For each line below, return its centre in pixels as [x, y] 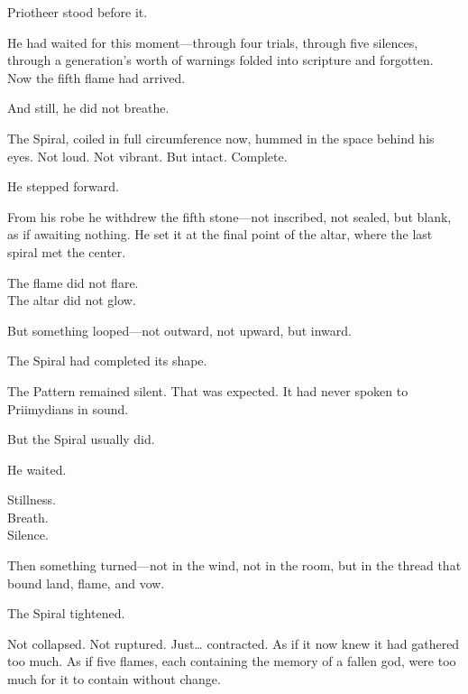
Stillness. [32, 500]
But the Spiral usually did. [81, 439]
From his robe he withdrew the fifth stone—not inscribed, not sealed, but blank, [229, 216]
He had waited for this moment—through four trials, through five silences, [213, 42]
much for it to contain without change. [114, 679]
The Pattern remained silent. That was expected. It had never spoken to [208, 390]
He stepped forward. [63, 186]
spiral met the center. [67, 251]
